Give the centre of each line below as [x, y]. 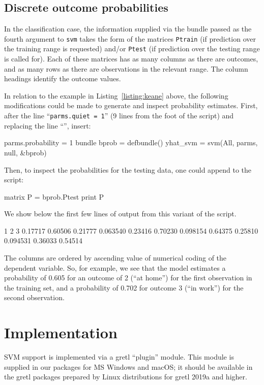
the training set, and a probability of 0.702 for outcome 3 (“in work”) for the [124, 287]
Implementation [61, 332]
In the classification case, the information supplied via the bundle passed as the [128, 29]
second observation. [34, 297]
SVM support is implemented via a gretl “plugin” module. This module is [119, 357]
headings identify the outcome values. [63, 78]
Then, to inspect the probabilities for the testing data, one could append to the [128, 169]
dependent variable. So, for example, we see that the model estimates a [115, 267]
